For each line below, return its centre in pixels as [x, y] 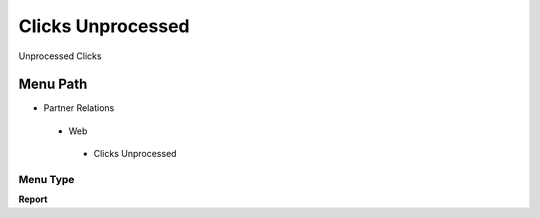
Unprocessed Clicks [60, 56]
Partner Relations [79, 108]
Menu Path [53, 84]
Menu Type [46, 179]
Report [33, 199]
